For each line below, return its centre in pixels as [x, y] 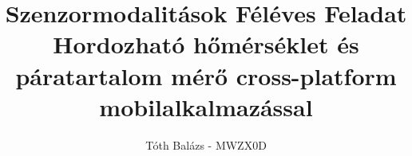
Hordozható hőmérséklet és [206, 44]
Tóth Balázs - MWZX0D [206, 144]
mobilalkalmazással [206, 106]
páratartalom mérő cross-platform [206, 75]
